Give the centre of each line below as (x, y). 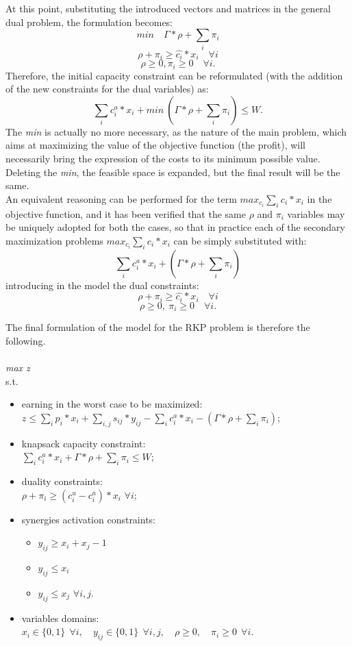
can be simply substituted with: (240, 240)
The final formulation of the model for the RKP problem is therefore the (158, 327)
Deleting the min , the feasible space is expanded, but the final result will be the (173, 172)
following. (26, 340)
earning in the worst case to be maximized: (112, 404)
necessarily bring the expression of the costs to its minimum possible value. (163, 159)
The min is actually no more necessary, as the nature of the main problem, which (176, 131)
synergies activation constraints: (89, 519)
